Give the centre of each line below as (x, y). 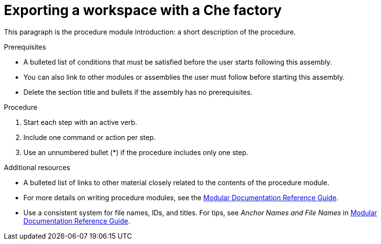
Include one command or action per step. (90, 137)
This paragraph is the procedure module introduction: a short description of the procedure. (150, 32)
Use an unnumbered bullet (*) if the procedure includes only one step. (136, 152)
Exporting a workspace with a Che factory (143, 10)
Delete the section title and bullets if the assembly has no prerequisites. (138, 92)
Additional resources (37, 167)
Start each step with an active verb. (80, 122)
